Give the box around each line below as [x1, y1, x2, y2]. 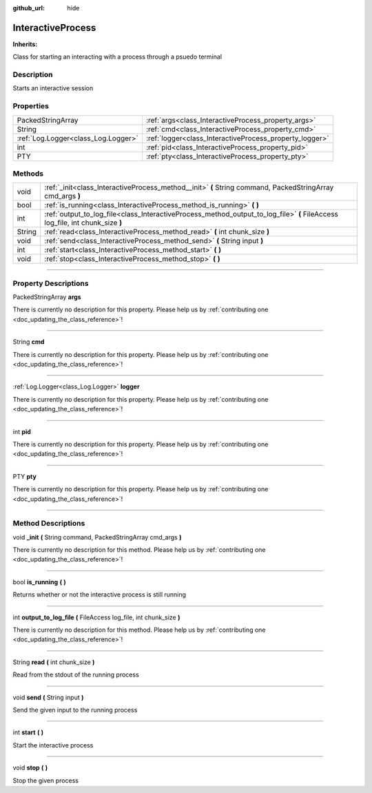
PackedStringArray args [12, 293, 82, 301]
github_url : [12, 4, 45, 12]
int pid [12, 427, 31, 435]
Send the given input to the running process [12, 706, 138, 714]
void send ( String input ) [12, 693, 84, 701]
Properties [12, 101, 50, 111]
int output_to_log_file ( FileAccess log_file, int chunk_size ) [12, 613, 180, 621]
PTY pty [12, 472, 37, 480]
